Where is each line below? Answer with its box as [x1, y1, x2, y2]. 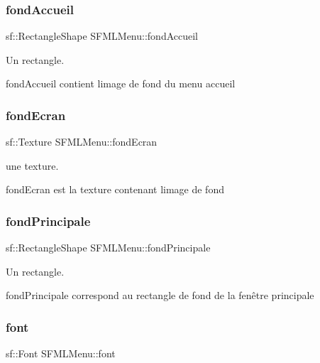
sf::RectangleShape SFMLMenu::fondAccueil [6, 28, 198, 43]
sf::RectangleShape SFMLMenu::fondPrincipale [6, 240, 211, 255]
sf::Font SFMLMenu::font [6, 346, 116, 361]
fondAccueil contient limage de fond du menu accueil [6, 76, 236, 91]
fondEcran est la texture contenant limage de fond [6, 182, 224, 197]
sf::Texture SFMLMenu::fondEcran [6, 134, 158, 149]
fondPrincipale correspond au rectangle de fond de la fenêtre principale [6, 288, 314, 303]
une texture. [6, 158, 59, 173]
